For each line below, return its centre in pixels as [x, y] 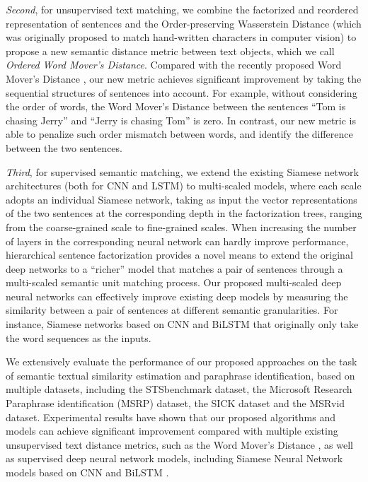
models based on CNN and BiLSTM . [87, 472]
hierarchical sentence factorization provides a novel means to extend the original [179, 255]
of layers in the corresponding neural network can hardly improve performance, [177, 241]
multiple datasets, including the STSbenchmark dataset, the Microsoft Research [179, 389]
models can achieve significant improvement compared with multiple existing [172, 431]
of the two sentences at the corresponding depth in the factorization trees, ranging [184, 213]
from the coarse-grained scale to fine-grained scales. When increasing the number [181, 227]
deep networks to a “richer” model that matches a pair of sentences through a [174, 268]
